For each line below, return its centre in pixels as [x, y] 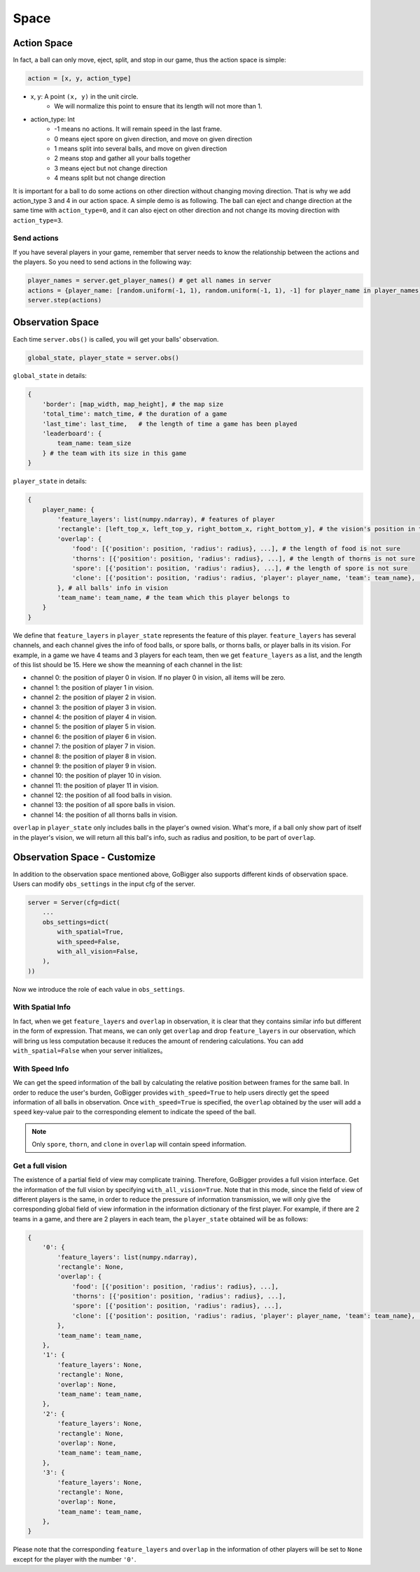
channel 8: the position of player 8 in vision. [93, 756]
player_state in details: [50, 481]
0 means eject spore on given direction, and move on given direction [153, 139]
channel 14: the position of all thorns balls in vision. [104, 815]
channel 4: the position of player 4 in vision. [93, 717]
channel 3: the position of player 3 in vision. [93, 707]
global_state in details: [50, 376]
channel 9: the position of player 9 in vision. [93, 766]
